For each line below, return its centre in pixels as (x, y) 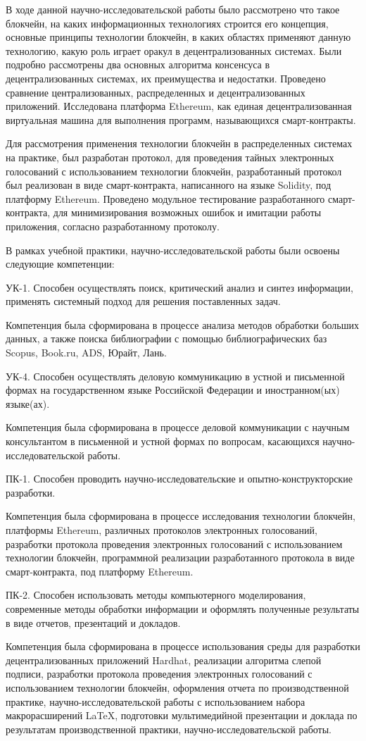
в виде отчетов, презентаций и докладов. (93, 622)
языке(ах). (28, 403)
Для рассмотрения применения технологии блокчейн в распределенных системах (179, 143)
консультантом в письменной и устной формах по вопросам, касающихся (163, 441)
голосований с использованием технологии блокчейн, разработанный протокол (174, 171)
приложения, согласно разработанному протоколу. (113, 226)
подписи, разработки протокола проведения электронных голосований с (159, 674)
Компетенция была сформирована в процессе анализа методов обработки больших (182, 324)
